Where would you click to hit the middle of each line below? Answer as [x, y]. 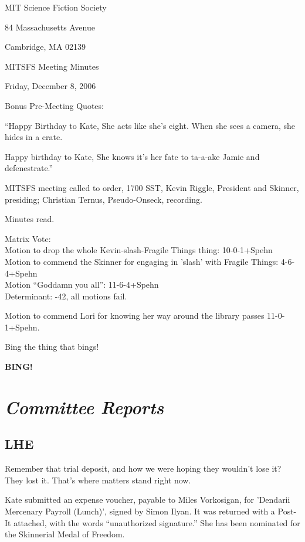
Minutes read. [30, 219]
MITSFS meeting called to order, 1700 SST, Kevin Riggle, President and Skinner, [152, 187]
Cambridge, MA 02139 [45, 47]
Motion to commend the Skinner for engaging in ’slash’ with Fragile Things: [142, 261]
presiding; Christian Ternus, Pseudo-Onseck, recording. [104, 199]
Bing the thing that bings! [52, 347]
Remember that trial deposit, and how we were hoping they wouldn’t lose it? [143, 468]
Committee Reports [84, 407]
